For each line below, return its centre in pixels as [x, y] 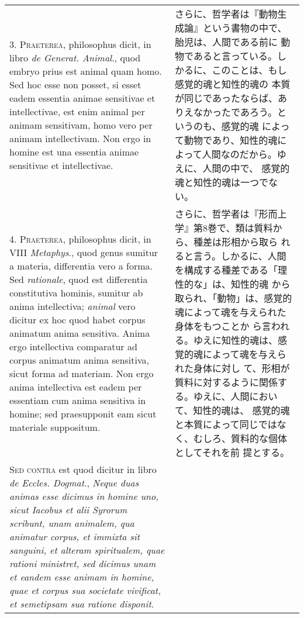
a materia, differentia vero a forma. [81, 265]
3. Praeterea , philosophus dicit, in [80, 44]
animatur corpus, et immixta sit [75, 536]
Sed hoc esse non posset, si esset [75, 84]
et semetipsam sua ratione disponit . [82, 604]
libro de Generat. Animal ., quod [75, 58]
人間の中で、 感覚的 [246, 168]
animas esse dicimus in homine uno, [84, 496]
